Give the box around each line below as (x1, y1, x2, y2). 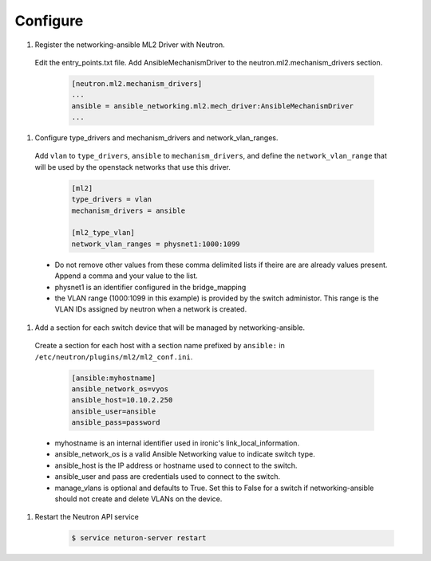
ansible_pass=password (71, 418, 160, 427)
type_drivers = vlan (71, 195, 152, 204)
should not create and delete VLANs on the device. (54, 494, 223, 504)
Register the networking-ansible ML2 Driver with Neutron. (34, 40, 225, 49)
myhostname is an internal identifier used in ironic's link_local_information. (54, 438, 299, 448)
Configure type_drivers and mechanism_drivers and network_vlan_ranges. (34, 133, 279, 143)
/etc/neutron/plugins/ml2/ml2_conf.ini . (34, 351, 193, 362)
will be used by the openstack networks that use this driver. (34, 162, 231, 171)
